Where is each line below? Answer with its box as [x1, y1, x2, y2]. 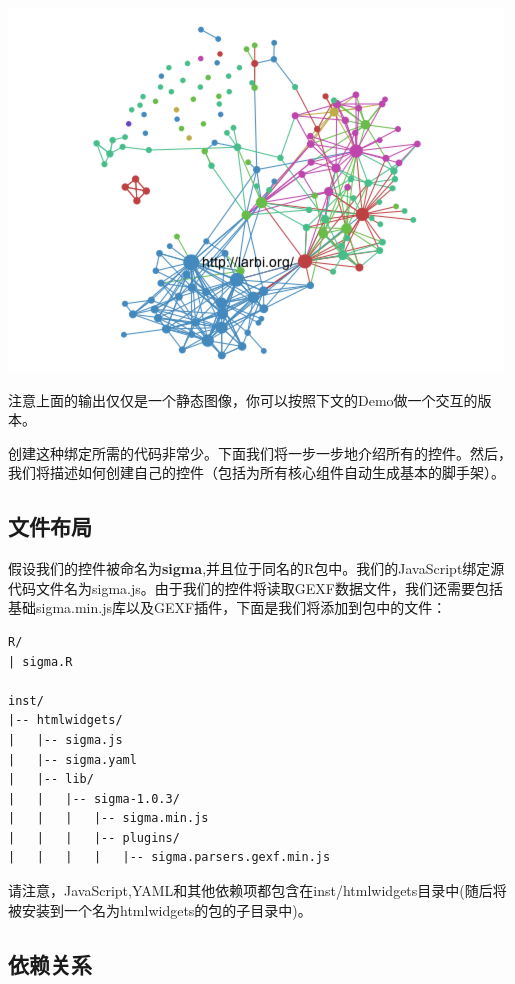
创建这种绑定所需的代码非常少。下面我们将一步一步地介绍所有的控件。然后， [8, 442, 512, 463]
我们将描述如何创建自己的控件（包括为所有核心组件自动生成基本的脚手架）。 [8, 462, 505, 483]
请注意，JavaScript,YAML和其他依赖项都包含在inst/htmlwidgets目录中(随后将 [8, 880, 507, 901]
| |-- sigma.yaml [8, 752, 137, 767]
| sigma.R [8, 654, 73, 669]
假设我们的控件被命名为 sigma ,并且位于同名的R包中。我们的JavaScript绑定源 [8, 558, 505, 579]
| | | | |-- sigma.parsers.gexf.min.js [8, 850, 331, 865]
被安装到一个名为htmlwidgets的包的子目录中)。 [8, 899, 312, 920]
